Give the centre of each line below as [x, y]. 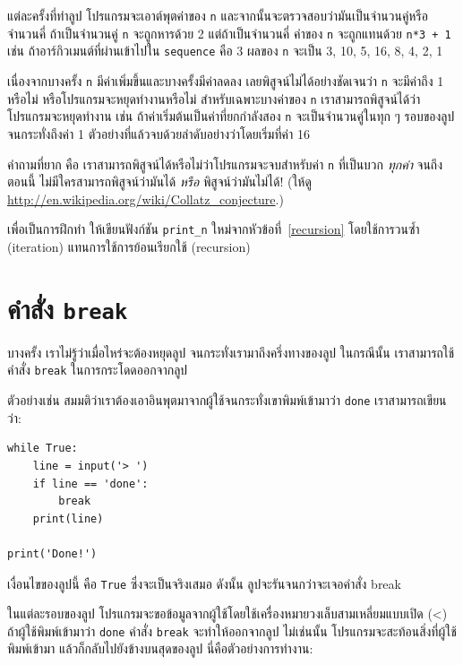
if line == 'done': [90, 484]
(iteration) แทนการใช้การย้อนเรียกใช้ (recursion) [129, 247]
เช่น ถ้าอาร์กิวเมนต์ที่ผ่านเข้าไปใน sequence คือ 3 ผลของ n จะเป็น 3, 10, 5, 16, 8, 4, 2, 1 [225, 51]
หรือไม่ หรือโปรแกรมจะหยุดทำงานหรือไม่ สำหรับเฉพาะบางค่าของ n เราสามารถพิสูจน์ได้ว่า [214, 98]
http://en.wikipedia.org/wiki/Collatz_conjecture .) [146, 199]
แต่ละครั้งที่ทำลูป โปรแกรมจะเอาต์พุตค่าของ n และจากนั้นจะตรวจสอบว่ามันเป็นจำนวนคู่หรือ [218, 15]
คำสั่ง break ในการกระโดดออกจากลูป [98, 370]
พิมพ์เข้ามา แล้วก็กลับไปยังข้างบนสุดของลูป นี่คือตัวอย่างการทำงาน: [160, 648]
